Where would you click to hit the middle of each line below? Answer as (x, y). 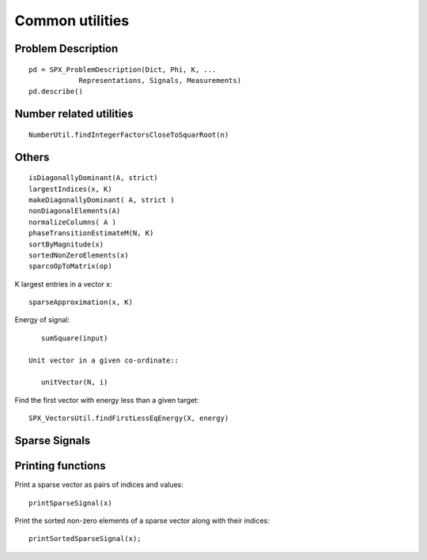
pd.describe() (56, 92)
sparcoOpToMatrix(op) (70, 266)
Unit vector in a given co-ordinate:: (104, 360)
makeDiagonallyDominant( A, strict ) (102, 200)
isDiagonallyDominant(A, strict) (93, 178)
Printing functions (60, 466)
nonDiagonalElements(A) (75, 211)
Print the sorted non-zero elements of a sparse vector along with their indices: (142, 521)
